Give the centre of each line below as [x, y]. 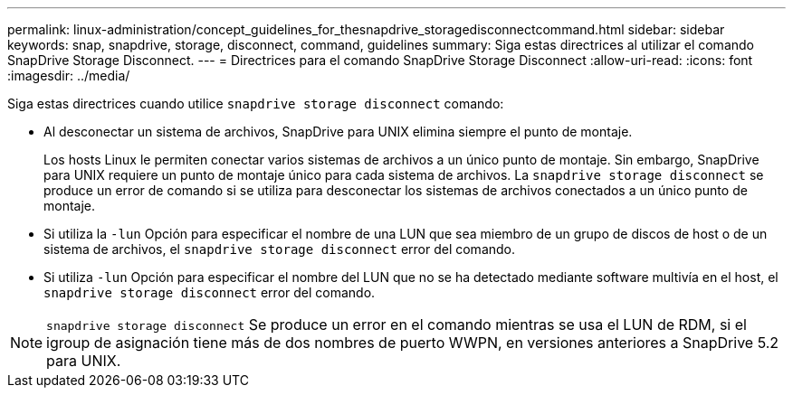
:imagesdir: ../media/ [69, 75]
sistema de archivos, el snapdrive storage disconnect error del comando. [280, 249]
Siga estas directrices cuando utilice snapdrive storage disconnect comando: [256, 103]
